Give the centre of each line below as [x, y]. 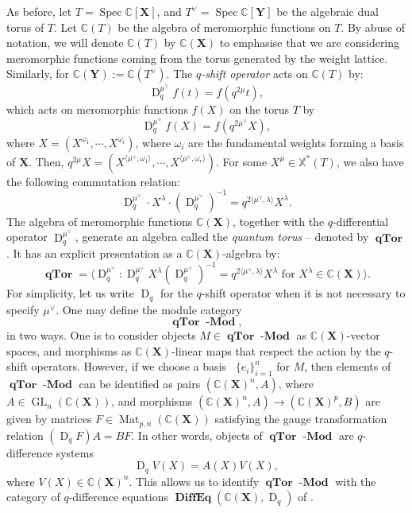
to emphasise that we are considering [310, 43]
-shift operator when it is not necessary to [303, 293]
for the [176, 293]
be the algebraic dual [327, 11]
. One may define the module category [149, 309]
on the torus [259, 109]
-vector [363, 335]
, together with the [278, 221]
